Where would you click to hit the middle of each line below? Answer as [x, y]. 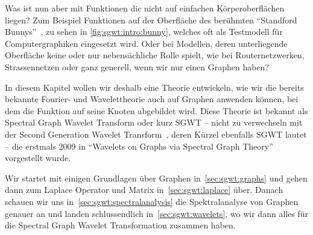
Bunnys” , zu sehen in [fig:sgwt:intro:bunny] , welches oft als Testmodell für [144, 32]
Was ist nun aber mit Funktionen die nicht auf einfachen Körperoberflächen [145, 8]
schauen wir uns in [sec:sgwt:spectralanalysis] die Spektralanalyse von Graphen [152, 201]
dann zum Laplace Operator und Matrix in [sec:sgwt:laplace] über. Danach [144, 190]
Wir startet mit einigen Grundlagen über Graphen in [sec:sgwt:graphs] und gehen [156, 178]
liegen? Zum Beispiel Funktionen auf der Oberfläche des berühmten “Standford [151, 20]
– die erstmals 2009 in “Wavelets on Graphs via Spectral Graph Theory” [139, 146]
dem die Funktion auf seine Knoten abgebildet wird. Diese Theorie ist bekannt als [156, 110]
